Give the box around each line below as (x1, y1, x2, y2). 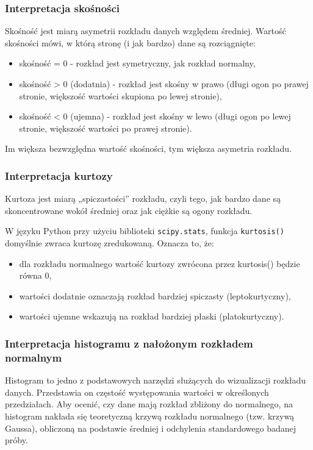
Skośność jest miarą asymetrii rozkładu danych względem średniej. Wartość (5, 24, 286, 37)
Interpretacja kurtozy (5, 168, 113, 183)
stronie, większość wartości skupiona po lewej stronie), (19, 89, 222, 102)
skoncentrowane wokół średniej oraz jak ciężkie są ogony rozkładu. (5, 204, 253, 216)
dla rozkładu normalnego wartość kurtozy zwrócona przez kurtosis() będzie (19, 257, 300, 270)
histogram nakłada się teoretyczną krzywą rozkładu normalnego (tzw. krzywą (5, 409, 295, 422)
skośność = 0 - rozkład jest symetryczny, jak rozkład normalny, (19, 57, 256, 70)
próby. (5, 434, 28, 446)
